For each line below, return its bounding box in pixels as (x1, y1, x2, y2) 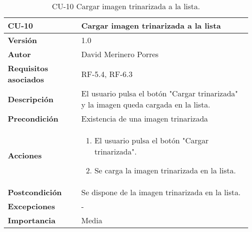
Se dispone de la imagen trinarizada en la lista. (81, 186, 241, 198)
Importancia (8, 215, 56, 226)
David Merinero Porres (81, 48, 159, 60)
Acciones (8, 150, 42, 161)
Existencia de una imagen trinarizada (81, 113, 208, 124)
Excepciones (8, 201, 55, 212)
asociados (8, 74, 44, 85)
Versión (8, 34, 37, 46)
